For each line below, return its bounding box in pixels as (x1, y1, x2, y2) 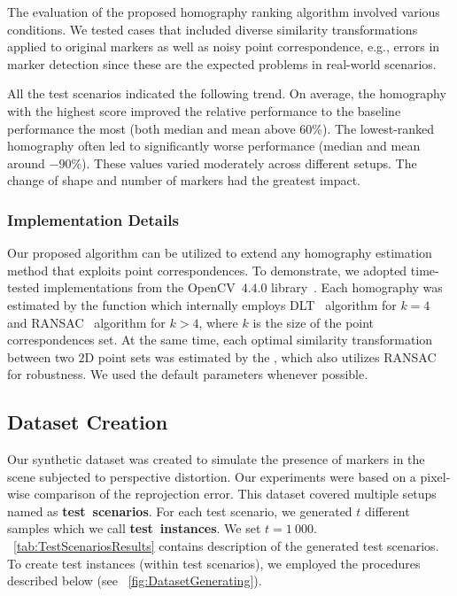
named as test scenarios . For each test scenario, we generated (7, 501, 352, 520)
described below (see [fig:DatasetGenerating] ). (7, 571, 262, 590)
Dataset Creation (7, 408, 168, 436)
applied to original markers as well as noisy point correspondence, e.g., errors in (7, 37, 440, 56)
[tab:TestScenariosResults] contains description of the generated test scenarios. (13, 537, 439, 555)
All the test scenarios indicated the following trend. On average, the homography (7, 84, 446, 103)
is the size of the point (252, 313, 375, 331)
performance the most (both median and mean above (7, 119, 296, 137)
